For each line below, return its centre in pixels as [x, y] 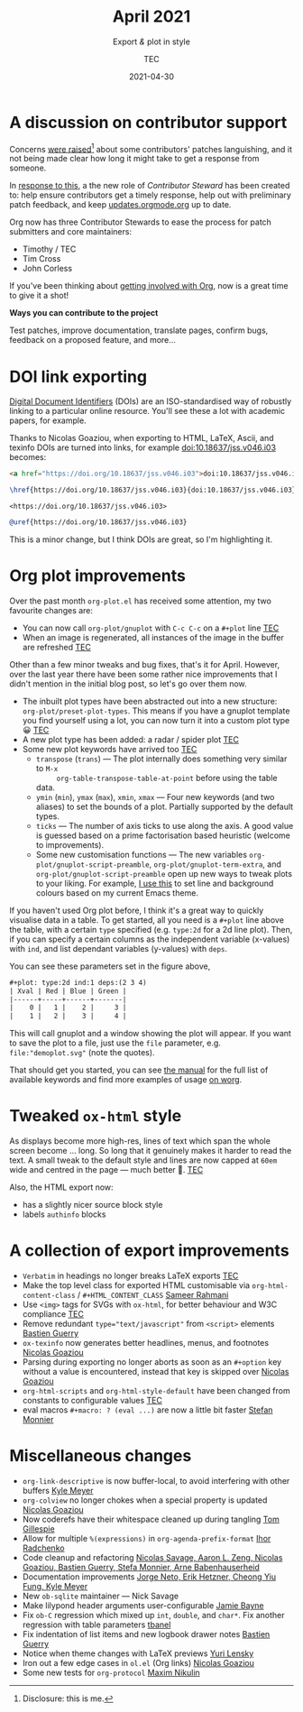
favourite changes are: [51, 610]
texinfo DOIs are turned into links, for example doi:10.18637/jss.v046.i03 [143, 447]
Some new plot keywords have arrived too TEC [110, 749]
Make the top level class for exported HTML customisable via [136, 1285]
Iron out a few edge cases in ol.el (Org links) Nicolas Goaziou [138, 1663]
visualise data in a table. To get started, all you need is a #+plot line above [147, 920]
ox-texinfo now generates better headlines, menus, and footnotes [145, 1343]
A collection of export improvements [150, 1251]
